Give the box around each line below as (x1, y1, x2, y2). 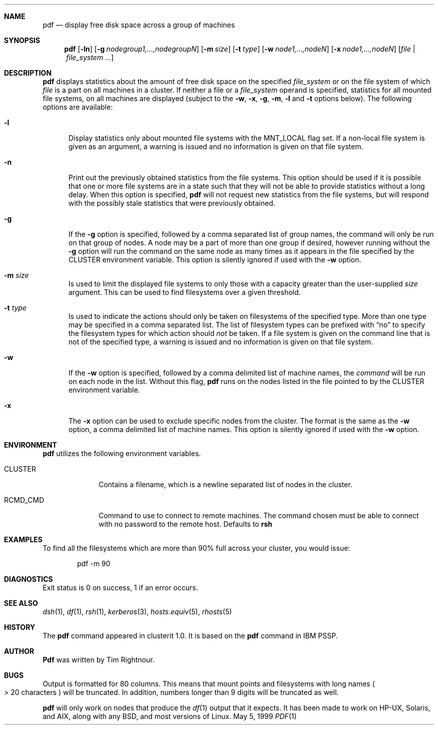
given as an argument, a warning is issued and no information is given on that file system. (68, 142, 363, 151)
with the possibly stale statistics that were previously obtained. (68, 199, 275, 207)
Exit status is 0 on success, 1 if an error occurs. (42, 583, 198, 592)
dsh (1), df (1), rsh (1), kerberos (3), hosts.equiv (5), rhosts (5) (42, 607, 232, 616)
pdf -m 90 (77, 559, 110, 568)
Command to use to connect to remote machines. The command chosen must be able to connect (98, 511, 419, 520)
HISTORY (4, 623, 35, 631)
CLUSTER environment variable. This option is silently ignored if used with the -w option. (68, 255, 361, 264)
